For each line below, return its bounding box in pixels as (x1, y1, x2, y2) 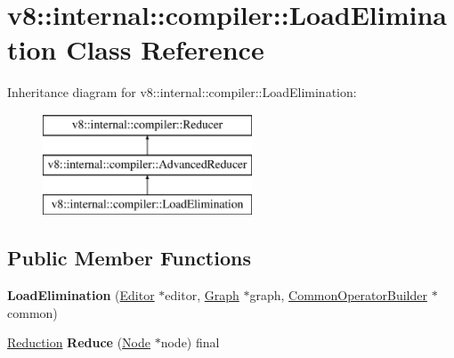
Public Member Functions (7, 244, 251, 272)
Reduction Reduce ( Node (7, 333, 151, 352)
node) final (160, 333, 220, 352)
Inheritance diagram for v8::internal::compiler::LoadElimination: (7, 83, 357, 102)
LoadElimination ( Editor (7, 286, 155, 305)
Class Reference (66, 31, 264, 68)
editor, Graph (165, 286, 239, 305)
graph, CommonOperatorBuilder (249, 286, 427, 305)
